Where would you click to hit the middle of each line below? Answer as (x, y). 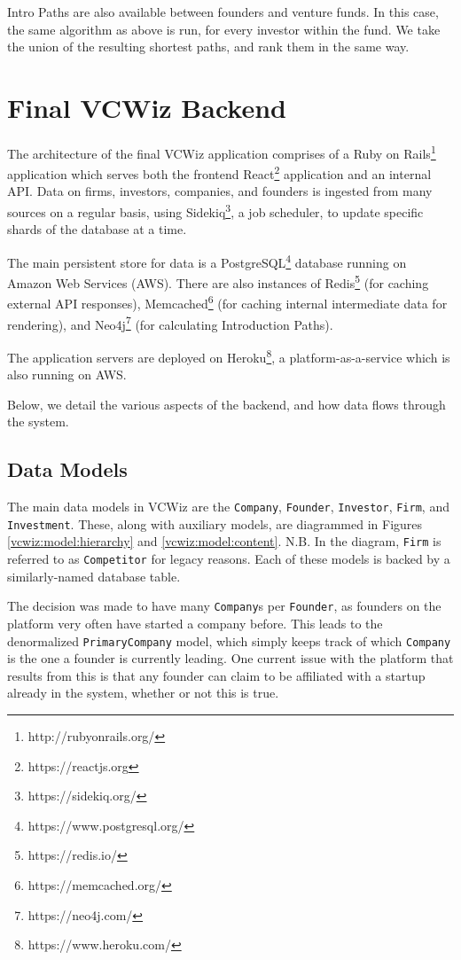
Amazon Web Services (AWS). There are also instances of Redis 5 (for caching (218, 281)
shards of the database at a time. (97, 229)
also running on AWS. (67, 375)
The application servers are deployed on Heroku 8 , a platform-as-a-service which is (229, 355)
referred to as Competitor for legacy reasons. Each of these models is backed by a (229, 559)
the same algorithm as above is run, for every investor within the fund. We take (224, 29)
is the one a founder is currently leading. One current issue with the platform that (230, 658)
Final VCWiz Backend (147, 107)
